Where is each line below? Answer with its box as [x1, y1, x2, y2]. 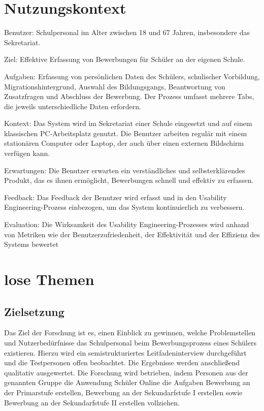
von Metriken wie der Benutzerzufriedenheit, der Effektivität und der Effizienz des [4, 229, 260, 239]
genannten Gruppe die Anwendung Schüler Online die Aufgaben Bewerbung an [4, 377, 250, 388]
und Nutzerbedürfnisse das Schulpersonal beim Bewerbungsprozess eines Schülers [4, 337, 256, 347]
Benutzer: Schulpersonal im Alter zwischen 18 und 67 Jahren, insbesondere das [4, 27, 250, 38]
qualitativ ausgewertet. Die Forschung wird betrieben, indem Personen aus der [4, 367, 248, 377]
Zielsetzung [4, 303, 64, 319]
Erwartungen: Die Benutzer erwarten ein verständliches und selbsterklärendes [4, 165, 245, 175]
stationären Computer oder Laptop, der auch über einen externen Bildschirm [4, 138, 244, 148]
